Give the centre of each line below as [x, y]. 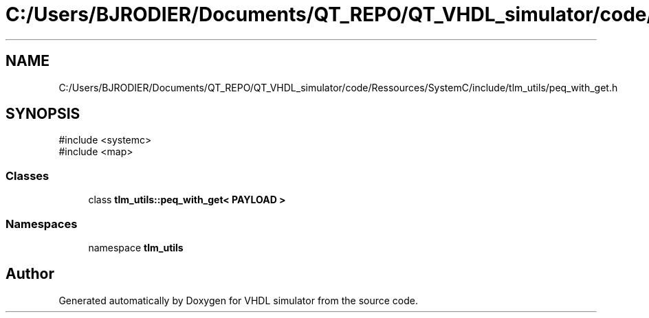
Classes [27, 175]
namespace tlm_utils [136, 247]
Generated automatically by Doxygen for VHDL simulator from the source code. [239, 300]
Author [30, 274]
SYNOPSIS [43, 114]
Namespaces [42, 224]
